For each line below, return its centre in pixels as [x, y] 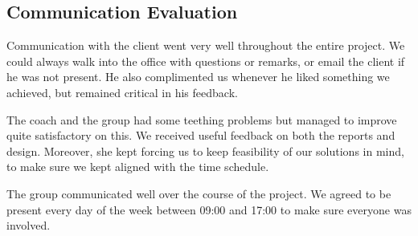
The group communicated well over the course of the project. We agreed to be [199, 193]
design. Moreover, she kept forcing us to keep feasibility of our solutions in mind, [205, 151]
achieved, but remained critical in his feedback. [122, 92]
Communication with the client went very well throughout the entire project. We [206, 45]
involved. [29, 225]
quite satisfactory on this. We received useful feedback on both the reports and [201, 135]
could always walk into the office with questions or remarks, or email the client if [206, 61]
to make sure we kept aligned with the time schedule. [138, 167]
